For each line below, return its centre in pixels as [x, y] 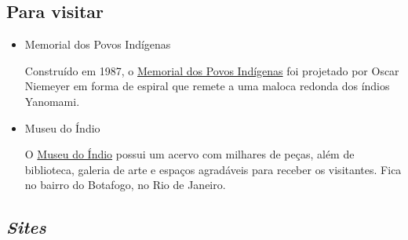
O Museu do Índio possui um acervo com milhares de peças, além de [189, 154]
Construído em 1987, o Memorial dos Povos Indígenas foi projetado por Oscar [212, 70]
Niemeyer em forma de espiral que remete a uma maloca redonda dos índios [207, 86]
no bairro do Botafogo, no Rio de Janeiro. [125, 185]
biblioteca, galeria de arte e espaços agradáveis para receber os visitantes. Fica [213, 169]
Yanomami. [52, 101]
